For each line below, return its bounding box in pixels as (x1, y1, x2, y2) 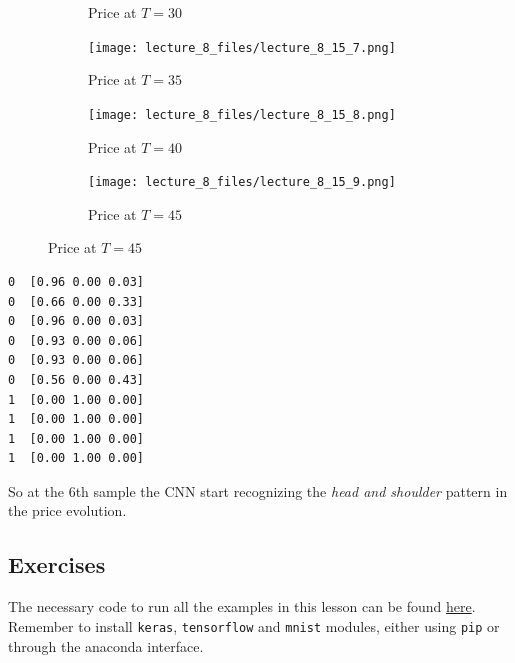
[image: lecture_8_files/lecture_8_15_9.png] (88, 175, 396, 190)
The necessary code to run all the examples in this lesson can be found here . (8, 596, 476, 617)
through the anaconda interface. (8, 635, 204, 656)
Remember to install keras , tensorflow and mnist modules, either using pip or (8, 615, 500, 636)
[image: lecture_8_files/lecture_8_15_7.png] (88, 40, 396, 55)
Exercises (8, 549, 106, 580)
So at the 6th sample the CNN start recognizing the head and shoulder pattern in (8, 480, 508, 501)
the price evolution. (8, 500, 127, 521)
